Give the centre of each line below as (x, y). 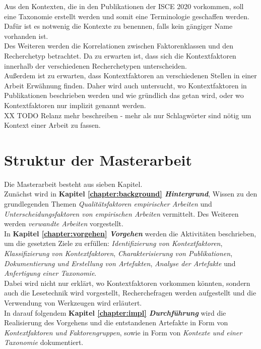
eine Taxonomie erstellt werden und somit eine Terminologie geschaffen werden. (127, 16)
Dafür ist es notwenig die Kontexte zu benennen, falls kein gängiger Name (118, 26)
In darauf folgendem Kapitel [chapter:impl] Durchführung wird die (115, 312)
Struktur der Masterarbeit (98, 159)
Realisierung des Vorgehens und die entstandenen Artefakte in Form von (116, 322)
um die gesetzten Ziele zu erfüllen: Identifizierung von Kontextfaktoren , (113, 243)
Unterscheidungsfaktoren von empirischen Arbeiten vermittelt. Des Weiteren (121, 213)
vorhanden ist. (26, 36)
